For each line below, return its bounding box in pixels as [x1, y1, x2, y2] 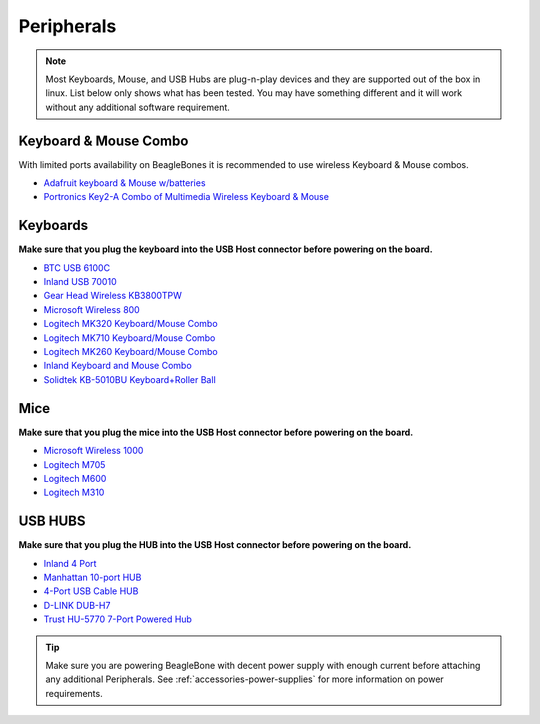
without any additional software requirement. [45, 101, 230, 113]
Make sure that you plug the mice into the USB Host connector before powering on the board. [18, 426, 414, 438]
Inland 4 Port [43, 557, 97, 569]
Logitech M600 [43, 472, 107, 484]
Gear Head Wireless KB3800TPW [43, 290, 182, 302]
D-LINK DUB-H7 [43, 599, 111, 611]
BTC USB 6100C [43, 261, 110, 274]
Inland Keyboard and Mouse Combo [43, 360, 192, 372]
